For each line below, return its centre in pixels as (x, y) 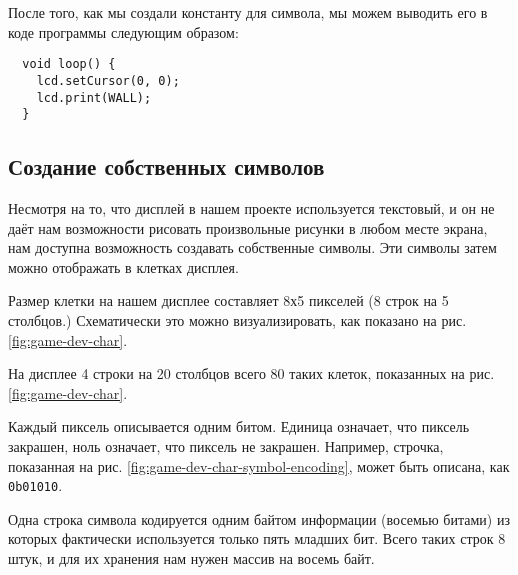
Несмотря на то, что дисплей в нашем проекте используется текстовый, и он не (251, 208)
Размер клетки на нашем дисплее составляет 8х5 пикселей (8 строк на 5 (228, 300)
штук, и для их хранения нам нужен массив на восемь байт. (191, 557)
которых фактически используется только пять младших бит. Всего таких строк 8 (257, 538)
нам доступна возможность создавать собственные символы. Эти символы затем (252, 247)
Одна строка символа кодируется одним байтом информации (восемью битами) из (259, 518)
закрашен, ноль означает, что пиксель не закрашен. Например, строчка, (226, 445)
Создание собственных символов (166, 166)
